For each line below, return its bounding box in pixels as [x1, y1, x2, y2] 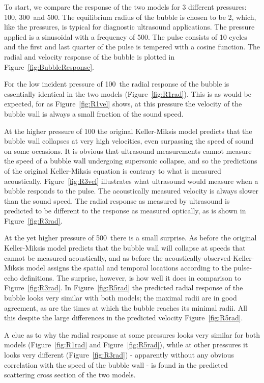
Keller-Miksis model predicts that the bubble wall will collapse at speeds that [4, 242, 246, 253]
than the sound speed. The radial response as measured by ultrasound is [4, 195, 230, 206]
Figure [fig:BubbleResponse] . [4, 61, 94, 72]
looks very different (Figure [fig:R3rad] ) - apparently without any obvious [4, 349, 234, 360]
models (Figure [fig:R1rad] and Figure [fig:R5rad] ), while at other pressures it [4, 339, 248, 350]
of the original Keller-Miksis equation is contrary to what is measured [4, 165, 221, 176]
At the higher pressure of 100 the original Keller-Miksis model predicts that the [4, 125, 252, 136]
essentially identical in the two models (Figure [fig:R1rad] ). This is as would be [4, 88, 251, 99]
